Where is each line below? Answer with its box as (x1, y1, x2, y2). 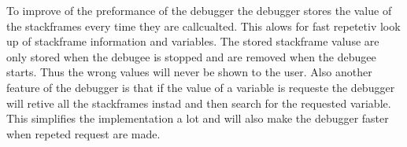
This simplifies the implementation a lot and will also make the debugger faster (6, 110, 389, 127)
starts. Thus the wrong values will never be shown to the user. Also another (6, 64, 372, 80)
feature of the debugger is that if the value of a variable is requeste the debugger (6, 79, 395, 95)
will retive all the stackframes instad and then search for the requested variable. (6, 94, 391, 111)
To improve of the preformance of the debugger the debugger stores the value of (6, 2, 392, 18)
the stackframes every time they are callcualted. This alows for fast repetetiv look (6, 17, 401, 34)
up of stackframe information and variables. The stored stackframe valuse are (6, 33, 379, 50)
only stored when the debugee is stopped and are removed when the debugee (6, 48, 376, 64)
